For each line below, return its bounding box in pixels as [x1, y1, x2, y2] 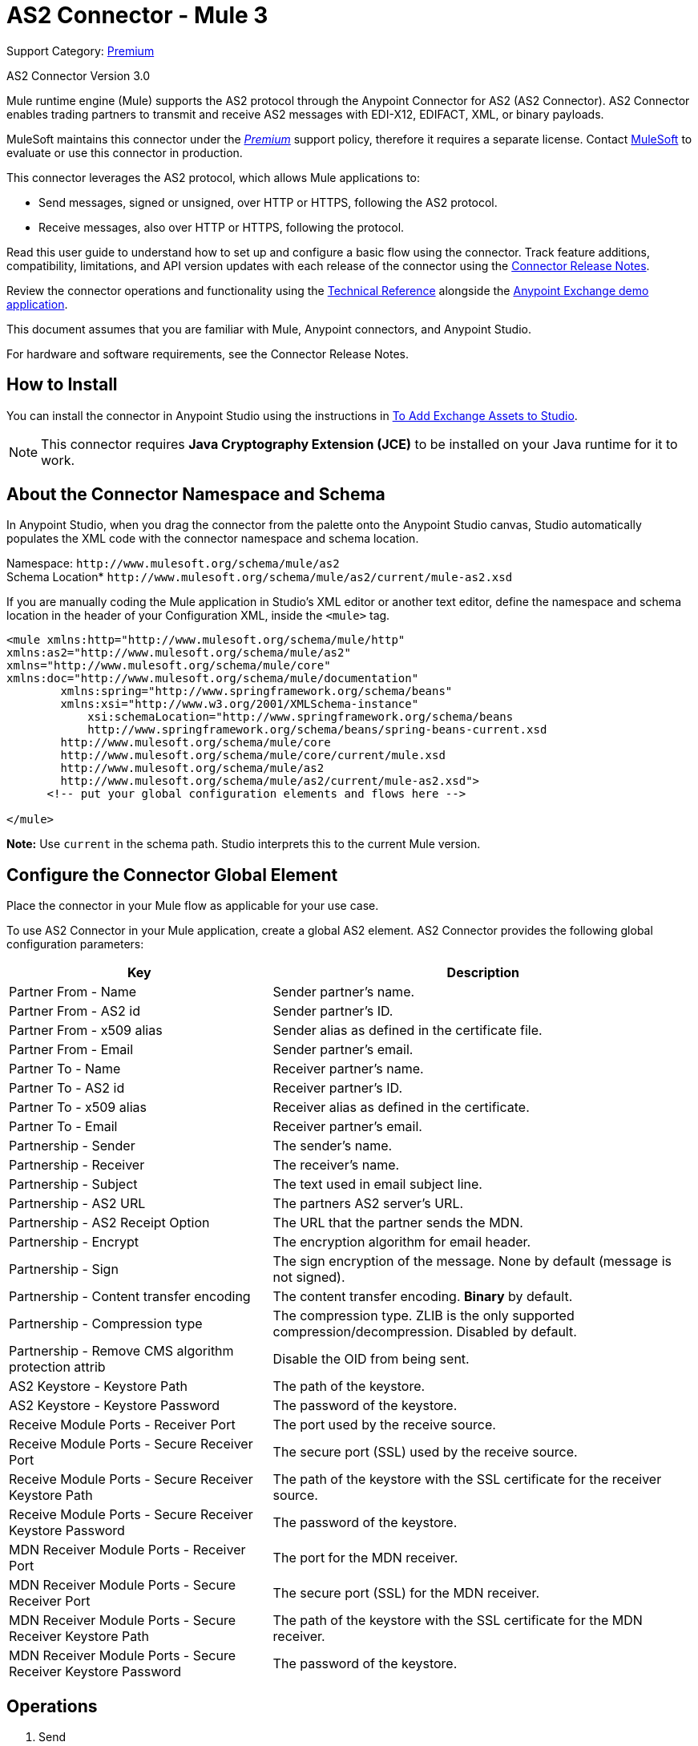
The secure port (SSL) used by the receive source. [272, 1444, 578, 1461]
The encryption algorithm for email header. [272, 1234, 531, 1251]
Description [446, 964, 520, 981]
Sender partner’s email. [272, 1041, 414, 1058]
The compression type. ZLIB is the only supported [272, 1307, 575, 1324]
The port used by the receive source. [272, 1417, 496, 1433]
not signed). [272, 1269, 345, 1286]
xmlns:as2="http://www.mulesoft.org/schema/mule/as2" [6, 646, 351, 660]
